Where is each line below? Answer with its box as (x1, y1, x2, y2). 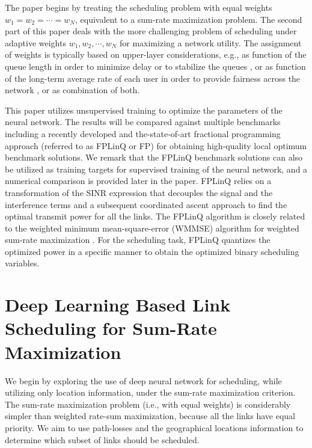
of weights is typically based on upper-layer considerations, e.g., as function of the (5, 48, 307, 61)
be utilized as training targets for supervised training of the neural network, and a (5, 162, 308, 175)
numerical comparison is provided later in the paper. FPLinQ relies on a (5, 174, 272, 187)
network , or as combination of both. (5, 84, 140, 96)
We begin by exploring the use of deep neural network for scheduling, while (5, 374, 282, 387)
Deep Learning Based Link (5, 292, 231, 317)
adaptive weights (5, 36, 66, 49)
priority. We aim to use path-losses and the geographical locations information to (5, 421, 304, 434)
